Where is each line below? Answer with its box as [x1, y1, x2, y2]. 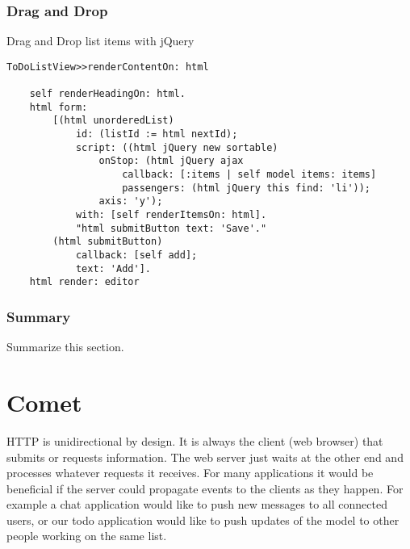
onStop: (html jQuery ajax [98, 155, 244, 167]
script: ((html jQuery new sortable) [75, 141, 278, 153]
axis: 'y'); [98, 195, 163, 207]
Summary [6, 306, 71, 326]
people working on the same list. [6, 527, 167, 544]
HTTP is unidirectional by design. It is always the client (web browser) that [6, 432, 383, 449]
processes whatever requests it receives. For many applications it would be [6, 464, 374, 481]
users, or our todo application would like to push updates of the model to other [6, 511, 400, 528]
